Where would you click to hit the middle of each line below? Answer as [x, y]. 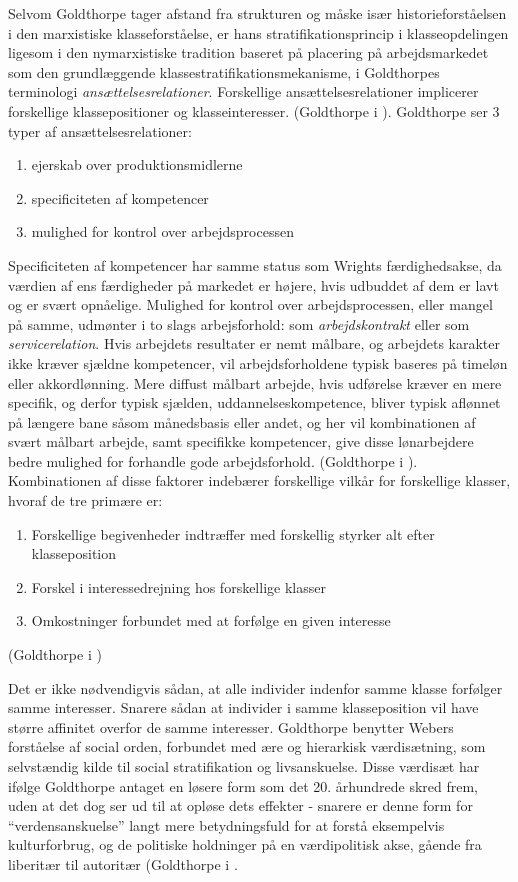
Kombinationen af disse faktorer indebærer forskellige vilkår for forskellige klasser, [259, 480]
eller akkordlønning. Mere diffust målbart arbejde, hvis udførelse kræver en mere [255, 382]
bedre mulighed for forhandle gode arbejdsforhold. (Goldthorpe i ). [213, 460]
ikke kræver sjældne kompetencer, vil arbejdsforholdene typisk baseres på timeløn [258, 362]
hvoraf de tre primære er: [85, 500]
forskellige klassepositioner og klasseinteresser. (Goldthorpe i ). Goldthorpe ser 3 [254, 110]
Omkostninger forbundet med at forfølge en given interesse [211, 620]
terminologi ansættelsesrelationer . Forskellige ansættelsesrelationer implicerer [243, 91]
